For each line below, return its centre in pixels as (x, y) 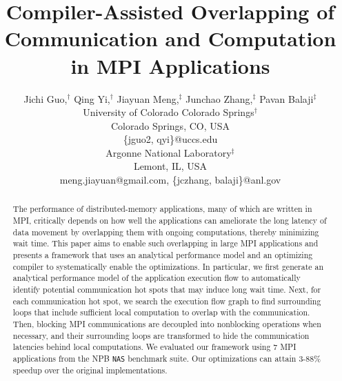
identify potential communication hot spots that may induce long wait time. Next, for (167, 290)
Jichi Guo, (46, 98)
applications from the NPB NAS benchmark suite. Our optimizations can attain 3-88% (167, 358)
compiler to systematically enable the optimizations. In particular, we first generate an (168, 266)
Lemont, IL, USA (170, 166)
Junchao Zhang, (219, 98)
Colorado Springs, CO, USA (170, 125)
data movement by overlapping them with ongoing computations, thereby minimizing (166, 232)
